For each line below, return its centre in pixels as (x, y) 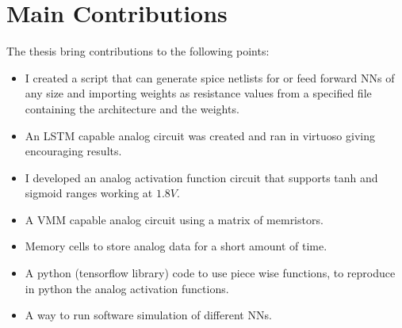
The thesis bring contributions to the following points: (138, 51)
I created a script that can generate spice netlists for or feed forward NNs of (210, 77)
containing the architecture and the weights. (132, 108)
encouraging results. (73, 151)
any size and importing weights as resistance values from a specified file (198, 93)
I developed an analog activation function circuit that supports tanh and (201, 177)
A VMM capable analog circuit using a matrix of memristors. (174, 219)
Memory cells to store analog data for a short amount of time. (176, 246)
